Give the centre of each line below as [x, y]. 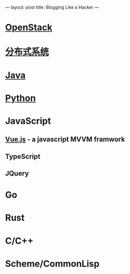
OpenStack [29, 28]
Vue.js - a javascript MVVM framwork [65, 140]
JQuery [17, 174]
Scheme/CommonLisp [52, 264]
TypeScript [23, 157]
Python [20, 98]
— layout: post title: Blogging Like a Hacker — [52, 7]
